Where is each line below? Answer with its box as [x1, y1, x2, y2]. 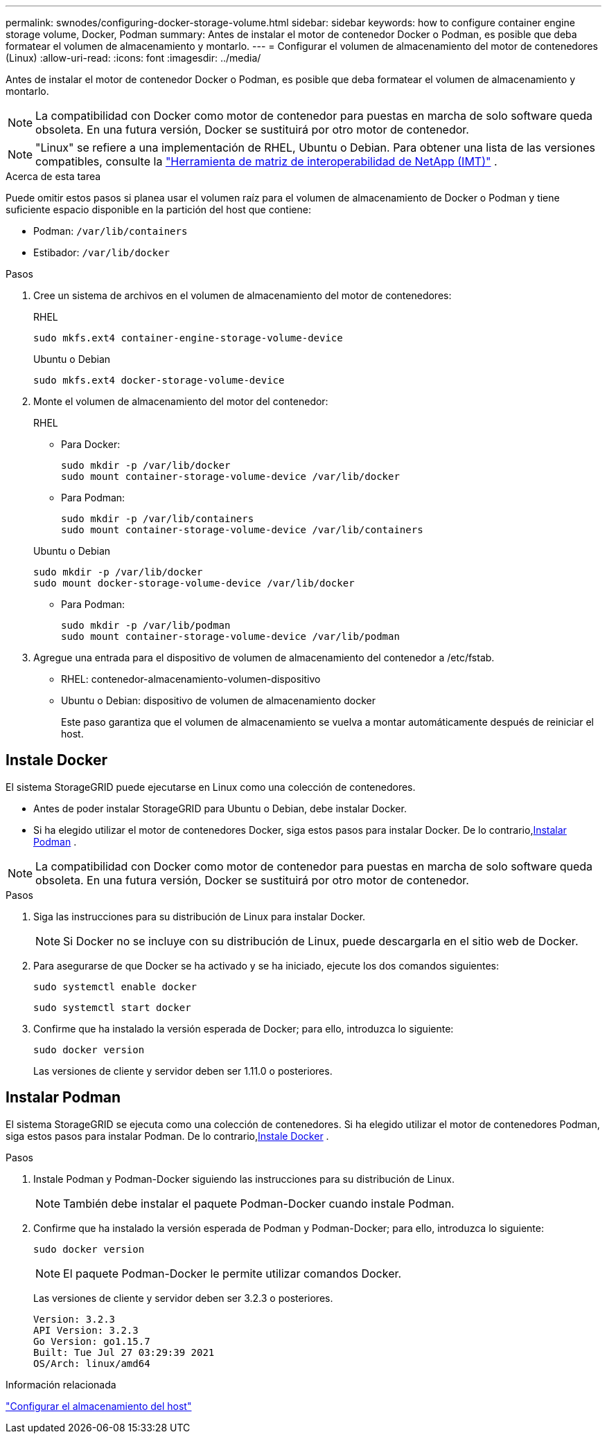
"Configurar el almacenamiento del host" [6, 1400, 192, 1412]
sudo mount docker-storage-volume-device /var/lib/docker [33, 578, 355, 589]
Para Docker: [61, 438, 121, 450]
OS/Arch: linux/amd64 [33, 1357, 150, 1369]
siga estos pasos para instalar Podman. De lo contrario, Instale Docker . [6, 1129, 329, 1142]
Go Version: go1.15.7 [33, 1335, 150, 1347]
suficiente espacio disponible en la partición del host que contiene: [6, 204, 311, 215]
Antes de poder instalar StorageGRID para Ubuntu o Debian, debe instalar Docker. [33, 802, 407, 814]
